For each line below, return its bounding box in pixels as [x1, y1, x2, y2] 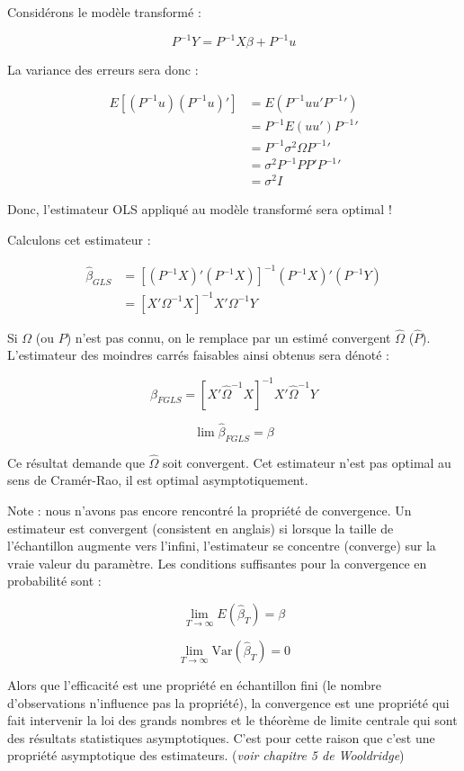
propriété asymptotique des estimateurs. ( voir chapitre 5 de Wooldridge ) [7, 746, 405, 765]
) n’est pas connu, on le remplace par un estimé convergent [66, 327, 391, 346]
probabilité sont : [7, 571, 102, 590]
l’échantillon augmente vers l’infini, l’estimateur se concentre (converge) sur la [7, 536, 436, 555]
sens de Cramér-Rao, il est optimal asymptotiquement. [7, 471, 308, 489]
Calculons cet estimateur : [7, 230, 151, 249]
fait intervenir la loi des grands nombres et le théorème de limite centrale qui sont [7, 711, 458, 730]
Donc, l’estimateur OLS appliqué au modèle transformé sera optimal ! [7, 200, 392, 219]
